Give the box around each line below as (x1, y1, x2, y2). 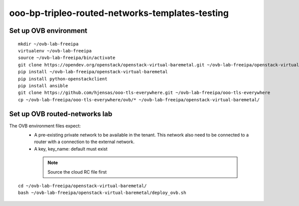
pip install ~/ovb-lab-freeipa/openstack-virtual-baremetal (18, 69, 168, 75)
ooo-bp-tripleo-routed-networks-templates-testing (9, 7, 229, 18)
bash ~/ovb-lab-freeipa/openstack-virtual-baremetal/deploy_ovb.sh (18, 190, 186, 196)
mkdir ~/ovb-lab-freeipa (18, 41, 79, 47)
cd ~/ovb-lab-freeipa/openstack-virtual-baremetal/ (18, 183, 147, 189)
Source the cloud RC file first (47, 169, 107, 175)
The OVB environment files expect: (9, 123, 81, 129)
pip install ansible (18, 83, 68, 88)
